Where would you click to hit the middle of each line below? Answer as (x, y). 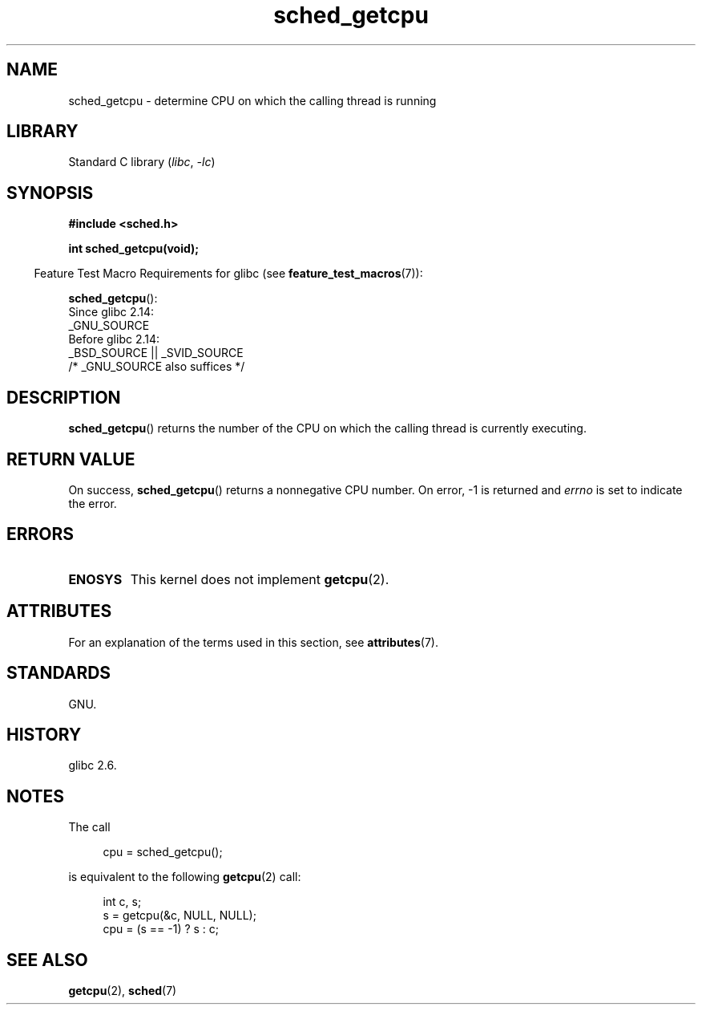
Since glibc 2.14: (111, 312)
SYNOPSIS (50, 193)
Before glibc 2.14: (114, 339)
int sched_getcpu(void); (134, 249)
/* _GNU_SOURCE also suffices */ (157, 367)
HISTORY (44, 734)
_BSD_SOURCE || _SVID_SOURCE (156, 353)
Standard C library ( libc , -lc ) (142, 162)
